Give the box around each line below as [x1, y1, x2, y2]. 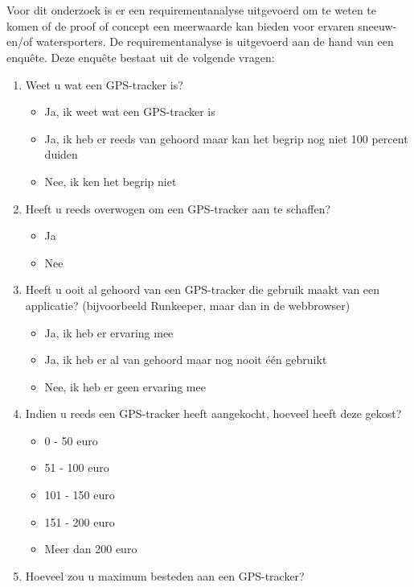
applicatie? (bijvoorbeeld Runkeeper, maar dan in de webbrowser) [25, 296, 350, 313]
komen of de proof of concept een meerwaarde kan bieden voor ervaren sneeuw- [6, 17, 397, 34]
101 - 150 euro [44, 486, 115, 503]
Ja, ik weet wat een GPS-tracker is [44, 103, 215, 120]
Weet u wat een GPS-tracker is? [25, 76, 183, 93]
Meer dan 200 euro [44, 540, 137, 557]
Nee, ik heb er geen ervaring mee [44, 378, 206, 395]
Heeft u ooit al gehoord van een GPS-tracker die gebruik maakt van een [25, 281, 380, 298]
